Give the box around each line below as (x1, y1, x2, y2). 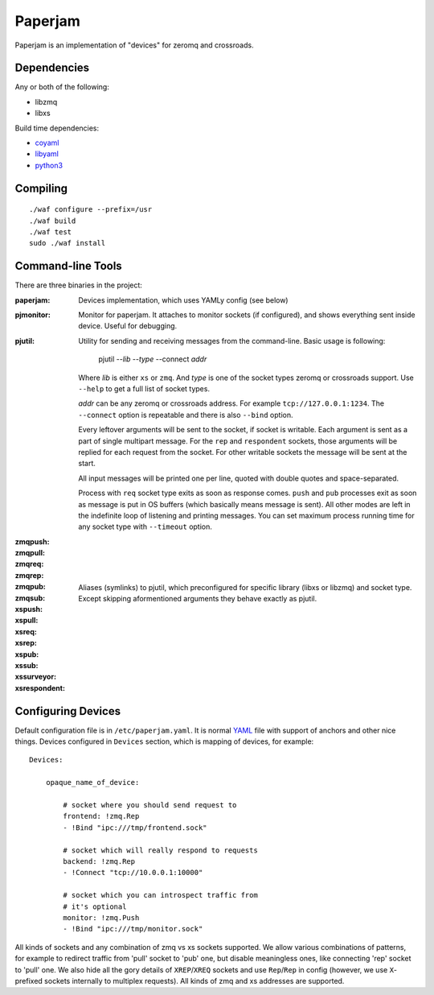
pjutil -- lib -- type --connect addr (98, 354, 207, 364)
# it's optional (63, 902, 127, 911)
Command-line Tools (14, 259, 122, 273)
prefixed (14, 976, 43, 985)
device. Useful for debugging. (78, 321, 178, 331)
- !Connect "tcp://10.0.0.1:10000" (63, 868, 203, 877)
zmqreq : (14, 559, 44, 569)
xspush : (14, 605, 43, 614)
